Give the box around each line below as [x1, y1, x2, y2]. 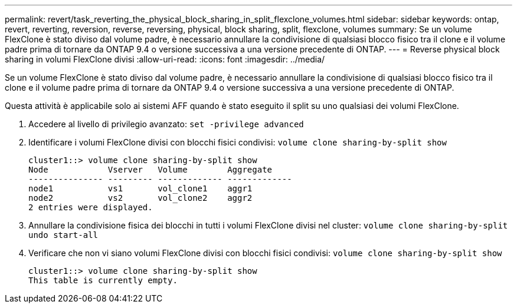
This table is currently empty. [28, 276, 178, 285]
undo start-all [28, 230, 99, 240]
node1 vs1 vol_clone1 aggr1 [28, 184, 253, 193]
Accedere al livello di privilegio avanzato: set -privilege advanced [28, 119, 304, 129]
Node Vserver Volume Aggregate [28, 165, 273, 174]
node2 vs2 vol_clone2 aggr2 [28, 193, 253, 203]
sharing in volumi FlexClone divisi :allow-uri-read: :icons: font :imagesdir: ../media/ [5, 54, 325, 64]
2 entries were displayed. [28, 203, 153, 212]
